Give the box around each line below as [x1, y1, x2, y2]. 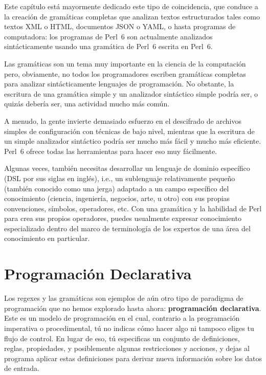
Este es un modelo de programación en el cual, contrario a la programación [4, 313, 240, 323]
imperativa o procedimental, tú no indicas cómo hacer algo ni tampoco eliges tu [4, 322, 254, 333]
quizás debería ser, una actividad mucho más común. [4, 98, 170, 109]
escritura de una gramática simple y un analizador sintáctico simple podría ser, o [4, 88, 258, 99]
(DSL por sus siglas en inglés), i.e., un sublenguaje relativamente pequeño [4, 172, 235, 183]
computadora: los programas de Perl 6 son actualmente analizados [4, 31, 213, 41]
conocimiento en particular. [4, 233, 90, 244]
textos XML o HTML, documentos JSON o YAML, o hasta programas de [4, 21, 236, 32]
